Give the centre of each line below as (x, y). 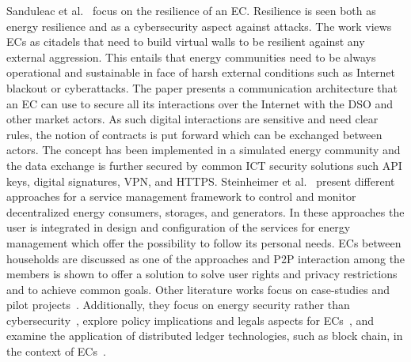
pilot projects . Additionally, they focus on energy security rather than (178, 305)
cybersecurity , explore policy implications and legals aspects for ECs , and (190, 320)
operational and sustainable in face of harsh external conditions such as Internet (201, 72)
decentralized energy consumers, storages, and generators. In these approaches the (205, 211)
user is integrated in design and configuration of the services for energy (179, 227)
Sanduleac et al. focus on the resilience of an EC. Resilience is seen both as (191, 10)
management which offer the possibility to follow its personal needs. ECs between (204, 242)
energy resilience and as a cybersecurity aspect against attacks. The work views (199, 26)
